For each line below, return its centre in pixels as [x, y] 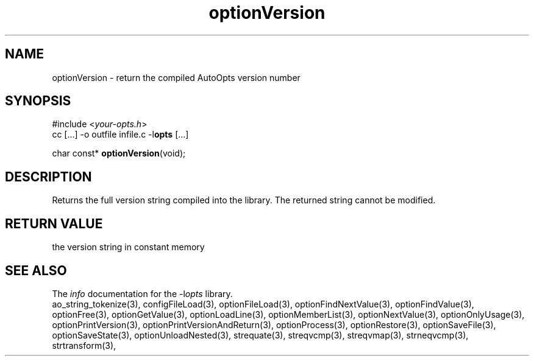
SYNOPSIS [38, 101]
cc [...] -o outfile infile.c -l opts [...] [120, 135]
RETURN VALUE [54, 223]
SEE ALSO [36, 270]
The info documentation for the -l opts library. [142, 293]
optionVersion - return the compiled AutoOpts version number [176, 77]
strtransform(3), [84, 345]
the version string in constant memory [128, 247]
